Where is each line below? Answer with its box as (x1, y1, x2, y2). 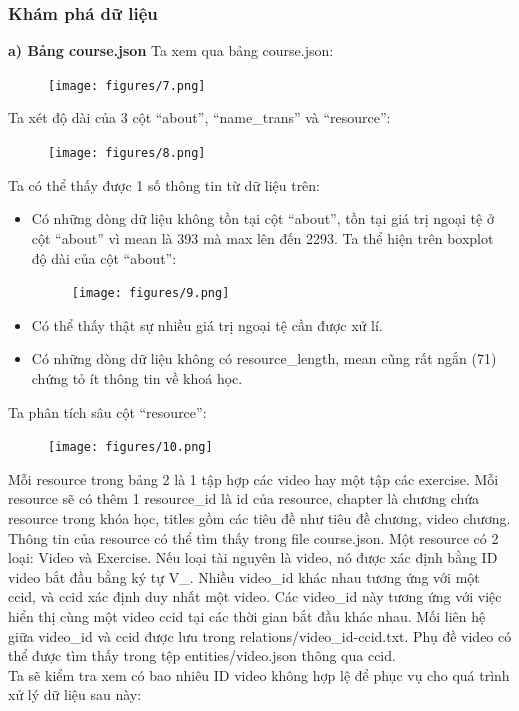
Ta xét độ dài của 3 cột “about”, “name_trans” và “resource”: (8, 107, 391, 128)
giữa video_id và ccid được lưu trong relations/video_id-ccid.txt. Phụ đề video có (8, 625, 512, 646)
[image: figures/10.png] (48, 440, 213, 455)
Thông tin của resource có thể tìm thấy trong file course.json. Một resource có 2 (8, 527, 499, 548)
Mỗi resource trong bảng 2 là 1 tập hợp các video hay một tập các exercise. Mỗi (8, 468, 499, 489)
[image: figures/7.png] (48, 78, 206, 93)
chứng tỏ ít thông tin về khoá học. (31, 367, 243, 388)
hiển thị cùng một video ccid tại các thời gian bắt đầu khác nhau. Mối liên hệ (8, 605, 486, 626)
